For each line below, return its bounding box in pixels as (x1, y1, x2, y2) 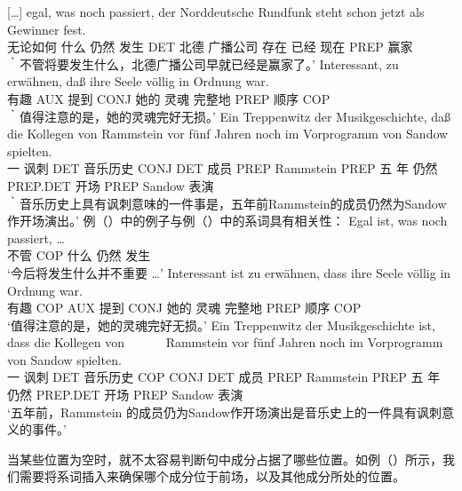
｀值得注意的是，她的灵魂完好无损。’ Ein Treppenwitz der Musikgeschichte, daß (7, 107, 450, 125)
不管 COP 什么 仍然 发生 (7, 246, 151, 265)
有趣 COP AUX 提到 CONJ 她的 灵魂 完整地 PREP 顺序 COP (7, 298, 362, 317)
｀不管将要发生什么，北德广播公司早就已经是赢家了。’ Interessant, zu (7, 54, 399, 73)
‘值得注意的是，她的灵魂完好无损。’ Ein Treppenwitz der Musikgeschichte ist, (7, 315, 435, 334)
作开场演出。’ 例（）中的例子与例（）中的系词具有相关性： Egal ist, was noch (7, 211, 448, 230)
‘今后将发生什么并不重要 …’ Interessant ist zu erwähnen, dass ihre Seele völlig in (7, 263, 451, 281)
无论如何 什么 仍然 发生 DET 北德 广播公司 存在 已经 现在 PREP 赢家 (7, 37, 413, 56)
